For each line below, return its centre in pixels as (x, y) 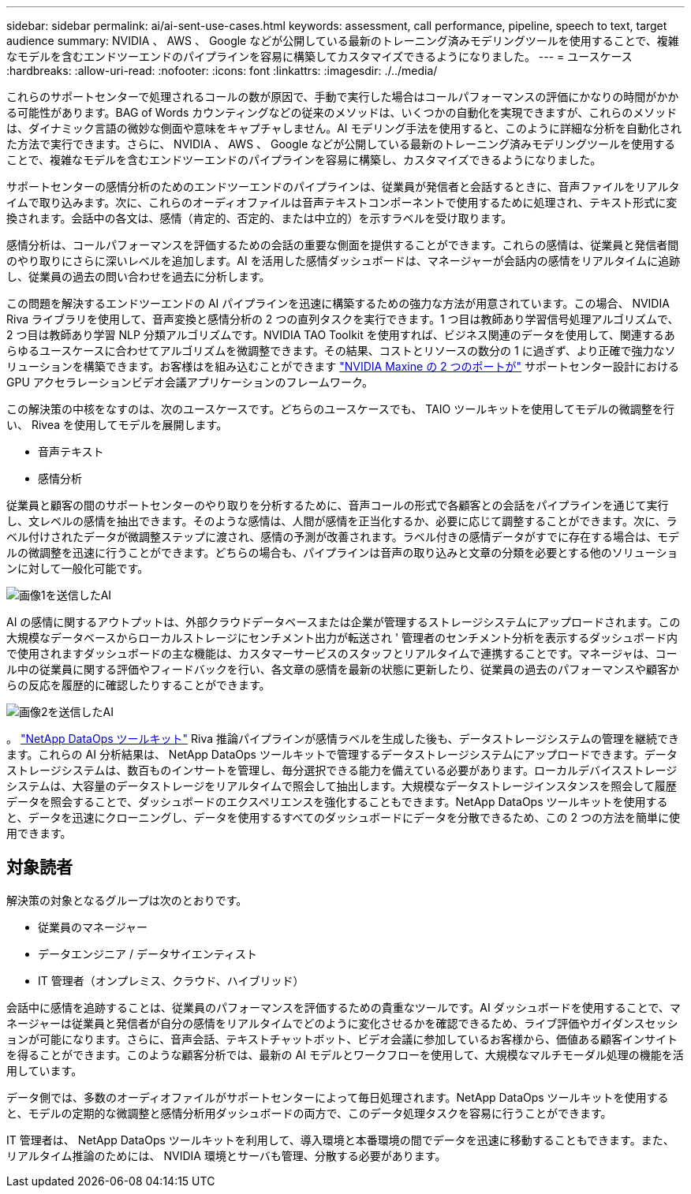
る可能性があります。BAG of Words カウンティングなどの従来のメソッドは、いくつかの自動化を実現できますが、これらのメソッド (342, 112)
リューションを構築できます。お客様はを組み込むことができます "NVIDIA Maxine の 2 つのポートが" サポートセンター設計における (343, 366)
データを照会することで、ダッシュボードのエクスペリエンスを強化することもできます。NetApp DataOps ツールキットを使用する (337, 802)
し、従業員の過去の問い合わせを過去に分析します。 (138, 276)
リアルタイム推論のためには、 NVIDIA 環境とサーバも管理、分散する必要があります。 (226, 1155)
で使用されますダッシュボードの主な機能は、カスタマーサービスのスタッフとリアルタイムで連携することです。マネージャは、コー (342, 653)
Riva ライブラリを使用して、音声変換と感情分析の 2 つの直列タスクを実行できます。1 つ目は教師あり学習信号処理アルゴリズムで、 (343, 319)
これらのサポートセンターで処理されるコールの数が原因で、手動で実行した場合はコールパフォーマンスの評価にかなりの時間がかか (343, 97)
